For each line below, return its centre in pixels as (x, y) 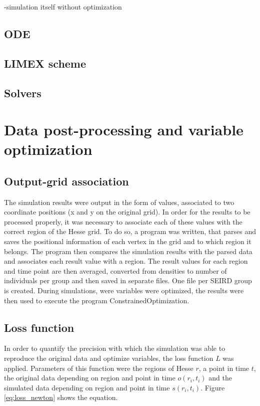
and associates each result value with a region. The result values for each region (126, 261)
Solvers (23, 92)
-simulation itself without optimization (63, 7)
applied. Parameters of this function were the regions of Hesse (99, 368)
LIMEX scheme (45, 63)
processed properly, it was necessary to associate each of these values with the (123, 221)
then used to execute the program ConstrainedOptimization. (97, 300)
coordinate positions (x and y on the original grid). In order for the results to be (127, 212)
